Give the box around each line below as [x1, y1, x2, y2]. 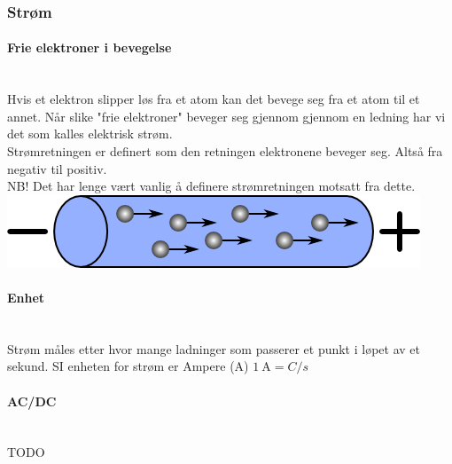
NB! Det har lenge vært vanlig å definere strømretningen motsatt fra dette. [7, 177, 416, 195]
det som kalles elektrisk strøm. [7, 124, 173, 143]
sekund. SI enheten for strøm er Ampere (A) [7, 357, 249, 375]
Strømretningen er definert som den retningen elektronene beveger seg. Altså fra [7, 142, 443, 161]
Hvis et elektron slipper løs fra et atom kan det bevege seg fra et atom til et [7, 90, 420, 108]
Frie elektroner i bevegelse [7, 38, 172, 57]
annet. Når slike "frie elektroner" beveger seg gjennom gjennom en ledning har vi [7, 106, 446, 125]
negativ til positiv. [7, 159, 107, 177]
